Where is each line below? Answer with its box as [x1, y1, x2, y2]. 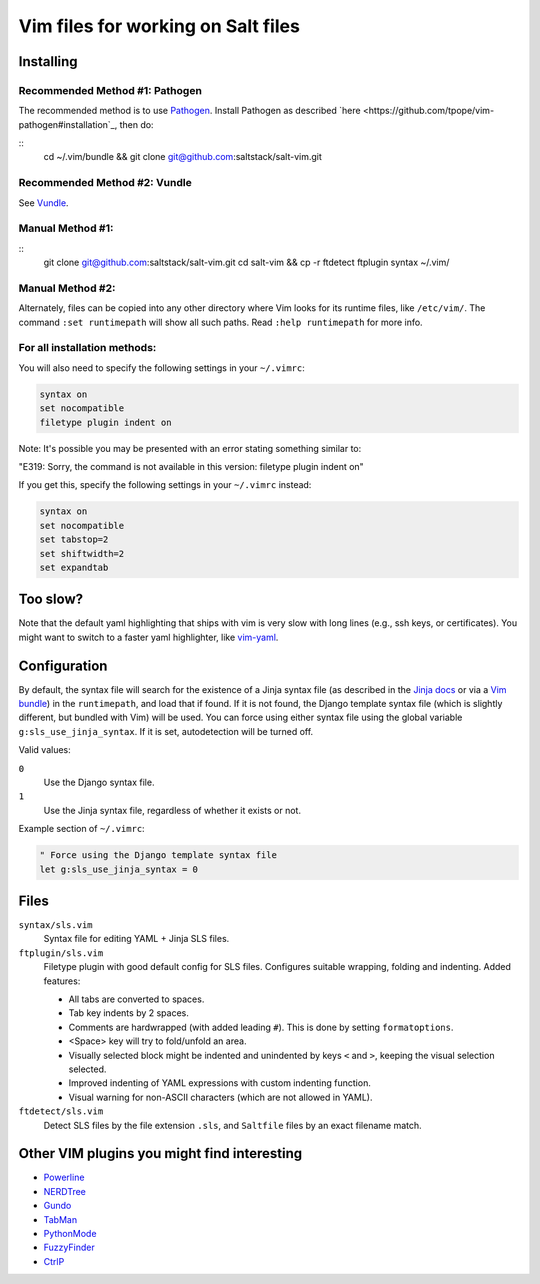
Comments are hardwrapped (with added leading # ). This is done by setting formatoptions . [68, 1021, 454, 1033]
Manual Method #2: [18, 281, 116, 295]
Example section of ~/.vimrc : [18, 823, 145, 835]
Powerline [43, 1171, 85, 1184]
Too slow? [18, 591, 84, 608]
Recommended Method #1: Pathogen [18, 83, 202, 97]
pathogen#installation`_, [18, 118, 118, 130]
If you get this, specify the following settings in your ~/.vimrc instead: [18, 479, 312, 491]
